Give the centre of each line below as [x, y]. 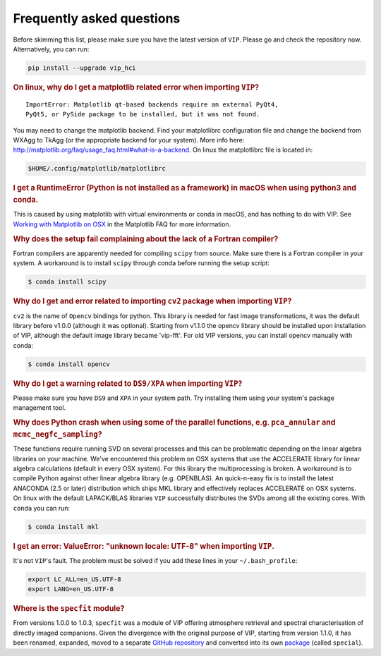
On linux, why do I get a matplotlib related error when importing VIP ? [136, 87]
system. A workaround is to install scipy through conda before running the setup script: [141, 263]
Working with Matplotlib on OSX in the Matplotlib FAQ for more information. [122, 224]
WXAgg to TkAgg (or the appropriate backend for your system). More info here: [129, 140]
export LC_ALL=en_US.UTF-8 [74, 579]
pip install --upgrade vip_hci [82, 68]
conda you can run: [42, 508]
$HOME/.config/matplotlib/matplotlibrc [97, 169]
